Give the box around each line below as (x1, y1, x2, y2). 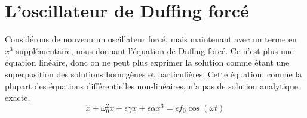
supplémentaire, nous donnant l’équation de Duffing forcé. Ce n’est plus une (16, 44, 294, 57)
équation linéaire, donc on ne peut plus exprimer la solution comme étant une (5, 56, 290, 69)
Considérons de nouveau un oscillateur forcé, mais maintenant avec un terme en (5, 33, 297, 45)
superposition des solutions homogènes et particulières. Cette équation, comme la (5, 67, 302, 80)
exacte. (5, 91, 30, 104)
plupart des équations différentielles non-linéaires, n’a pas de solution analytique (5, 79, 299, 92)
